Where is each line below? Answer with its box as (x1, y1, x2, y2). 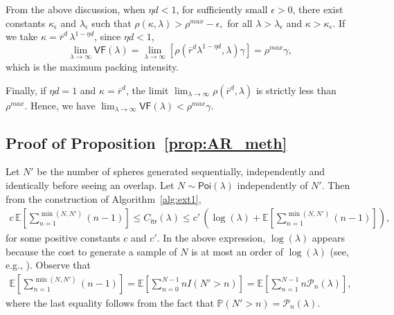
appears (312, 231, 345, 245)
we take (6, 29, 38, 44)
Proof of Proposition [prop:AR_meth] (6, 132, 287, 153)
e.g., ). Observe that (6, 258, 91, 272)
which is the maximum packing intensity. (6, 60, 179, 73)
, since (94, 29, 121, 44)
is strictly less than (256, 82, 337, 97)
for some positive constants (6, 231, 120, 245)
